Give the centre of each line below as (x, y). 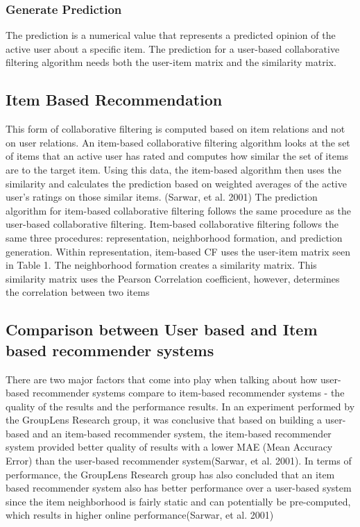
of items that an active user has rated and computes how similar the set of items (177, 156)
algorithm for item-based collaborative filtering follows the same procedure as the (178, 210)
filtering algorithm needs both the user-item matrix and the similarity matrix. (171, 62)
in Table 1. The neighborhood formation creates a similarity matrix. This (161, 265)
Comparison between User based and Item (162, 329)
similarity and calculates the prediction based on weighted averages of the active (176, 183)
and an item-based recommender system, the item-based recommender (182, 433)
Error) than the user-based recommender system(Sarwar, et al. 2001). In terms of (179, 461)
